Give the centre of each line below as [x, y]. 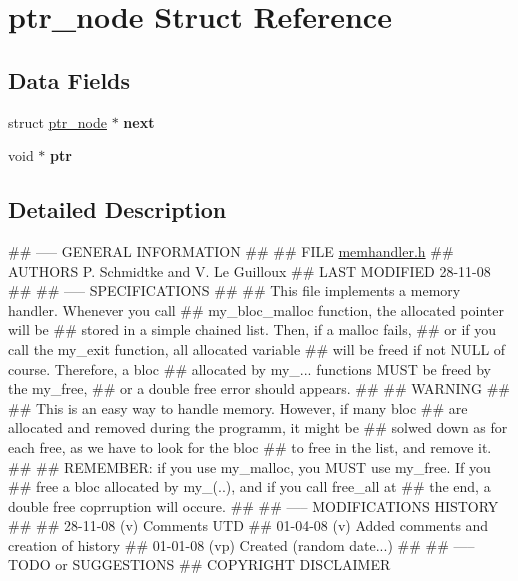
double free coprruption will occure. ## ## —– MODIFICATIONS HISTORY [253, 505]
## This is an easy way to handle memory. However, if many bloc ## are [238, 407]
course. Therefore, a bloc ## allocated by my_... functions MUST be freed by [249, 368]
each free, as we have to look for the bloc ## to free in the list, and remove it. [250, 446]
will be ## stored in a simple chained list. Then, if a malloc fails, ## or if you [252, 329]
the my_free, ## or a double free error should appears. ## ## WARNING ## [259, 388]
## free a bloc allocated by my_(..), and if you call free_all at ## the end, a [249, 486]
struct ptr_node [57, 121]
